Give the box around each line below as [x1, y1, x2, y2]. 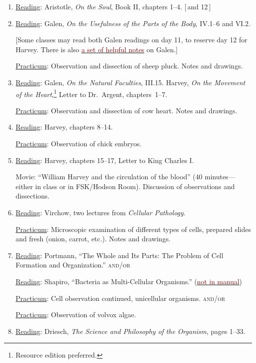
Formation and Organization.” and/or [15, 260, 130, 270]
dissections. [15, 191, 50, 201]
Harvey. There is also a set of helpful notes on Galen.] [15, 44, 178, 54]
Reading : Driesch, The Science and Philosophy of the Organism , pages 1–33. [15, 326, 246, 336]
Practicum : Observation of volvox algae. [15, 309, 136, 320]
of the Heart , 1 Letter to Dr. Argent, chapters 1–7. [15, 87, 167, 99]
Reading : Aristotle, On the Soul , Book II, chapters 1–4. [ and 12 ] [15, 1, 211, 11]
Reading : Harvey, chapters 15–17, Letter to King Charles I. [15, 155, 194, 165]
